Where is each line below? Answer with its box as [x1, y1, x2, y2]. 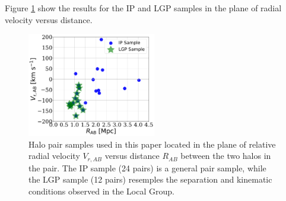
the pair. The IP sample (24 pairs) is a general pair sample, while [28, 161, 266, 174]
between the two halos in [180, 149, 271, 162]
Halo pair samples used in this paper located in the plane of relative [28, 138, 276, 150]
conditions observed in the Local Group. [28, 184, 174, 197]
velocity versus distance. [5, 13, 93, 25]
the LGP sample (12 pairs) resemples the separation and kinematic [28, 173, 272, 186]
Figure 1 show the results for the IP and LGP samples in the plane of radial [5, 2, 282, 14]
